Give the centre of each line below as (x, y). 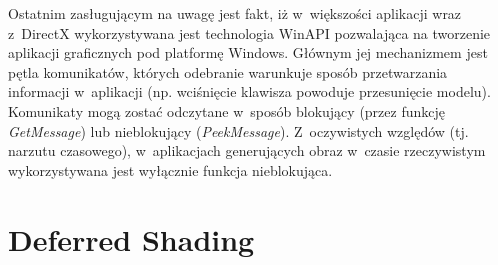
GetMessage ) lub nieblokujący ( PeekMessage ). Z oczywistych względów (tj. (238, 130)
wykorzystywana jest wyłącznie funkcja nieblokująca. (170, 169)
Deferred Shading (131, 238)
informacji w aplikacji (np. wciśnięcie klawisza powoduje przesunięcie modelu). (249, 91)
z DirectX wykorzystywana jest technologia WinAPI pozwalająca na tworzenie (249, 32)
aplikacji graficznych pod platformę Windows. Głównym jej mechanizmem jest (248, 52)
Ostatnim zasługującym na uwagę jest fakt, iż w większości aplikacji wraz (235, 13)
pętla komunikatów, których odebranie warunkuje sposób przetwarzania (228, 71)
